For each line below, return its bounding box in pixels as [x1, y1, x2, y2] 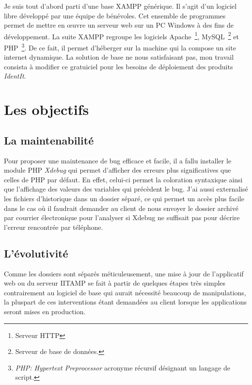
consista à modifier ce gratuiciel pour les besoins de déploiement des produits [4, 61, 233, 71]
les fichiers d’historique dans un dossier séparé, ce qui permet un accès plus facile [4, 193, 244, 204]
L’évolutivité [4, 245, 68, 260]
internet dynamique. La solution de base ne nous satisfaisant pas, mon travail [4, 52, 234, 62]
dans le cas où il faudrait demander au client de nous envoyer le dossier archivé [4, 203, 238, 213]
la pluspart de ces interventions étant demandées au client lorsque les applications [4, 297, 247, 307]
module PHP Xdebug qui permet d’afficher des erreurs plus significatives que [4, 165, 231, 175]
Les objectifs [4, 99, 89, 119]
